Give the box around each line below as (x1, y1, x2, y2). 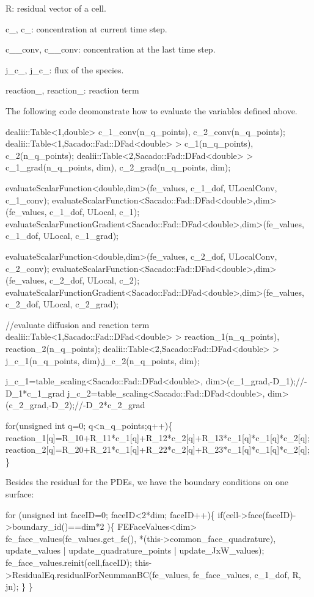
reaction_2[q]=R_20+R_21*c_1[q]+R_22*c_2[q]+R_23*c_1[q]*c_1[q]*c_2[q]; (5, 443, 310, 456)
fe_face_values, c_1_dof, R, (192, 568, 301, 581)
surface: (5, 488, 34, 500)
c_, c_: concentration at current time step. (5, 22, 167, 35)
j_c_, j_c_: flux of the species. (5, 63, 124, 76)
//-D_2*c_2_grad (75, 398, 145, 411)
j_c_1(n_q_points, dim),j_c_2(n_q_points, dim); (5, 354, 200, 367)
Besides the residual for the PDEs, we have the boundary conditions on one (5, 475, 288, 488)
